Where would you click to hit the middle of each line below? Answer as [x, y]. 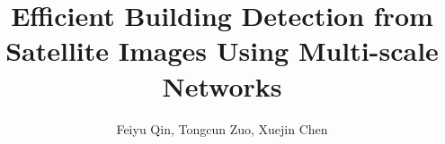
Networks [222, 85]
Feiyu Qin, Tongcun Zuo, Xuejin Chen [222, 128]
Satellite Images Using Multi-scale [222, 51]
